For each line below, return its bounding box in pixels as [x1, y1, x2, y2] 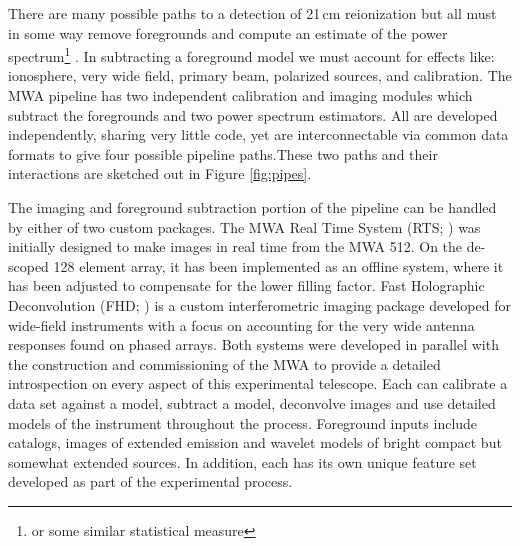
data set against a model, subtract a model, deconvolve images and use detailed [8, 392, 496, 413]
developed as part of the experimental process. [8, 471, 293, 492]
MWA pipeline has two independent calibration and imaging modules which [8, 85, 473, 106]
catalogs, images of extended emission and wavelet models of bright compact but [8, 432, 502, 453]
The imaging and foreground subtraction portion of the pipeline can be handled [8, 197, 497, 217]
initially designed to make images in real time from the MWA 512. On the [8, 236, 463, 257]
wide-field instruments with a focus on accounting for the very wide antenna [8, 314, 475, 335]
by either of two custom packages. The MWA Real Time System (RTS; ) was [8, 216, 481, 237]
